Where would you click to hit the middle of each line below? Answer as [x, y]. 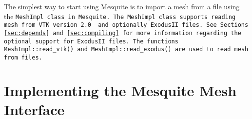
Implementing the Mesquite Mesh [120, 90]
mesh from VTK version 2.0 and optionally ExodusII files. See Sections [126, 25]
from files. [23, 57]
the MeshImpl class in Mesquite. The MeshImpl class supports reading [120, 16]
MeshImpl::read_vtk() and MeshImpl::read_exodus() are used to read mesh [126, 50]
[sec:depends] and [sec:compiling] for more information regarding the [123, 33]
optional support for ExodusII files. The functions [91, 41]
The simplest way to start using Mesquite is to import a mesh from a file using [122, 6]
